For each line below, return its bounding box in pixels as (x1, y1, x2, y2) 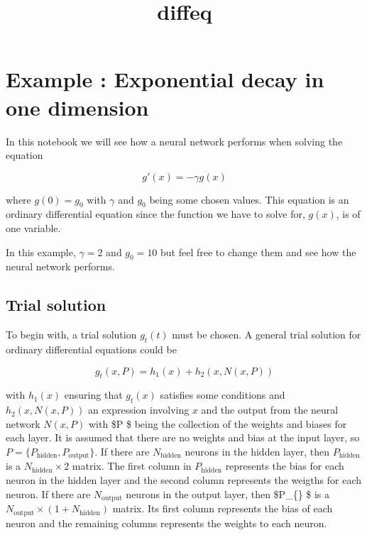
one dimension (6, 92, 149, 121)
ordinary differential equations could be (6, 342, 177, 357)
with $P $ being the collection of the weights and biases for (88, 416, 347, 431)
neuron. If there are (6, 486, 91, 501)
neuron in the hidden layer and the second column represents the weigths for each (6, 473, 361, 487)
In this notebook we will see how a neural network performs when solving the (6, 133, 343, 148)
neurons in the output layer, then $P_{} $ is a (126, 486, 330, 501)
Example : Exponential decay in (6, 65, 324, 94)
